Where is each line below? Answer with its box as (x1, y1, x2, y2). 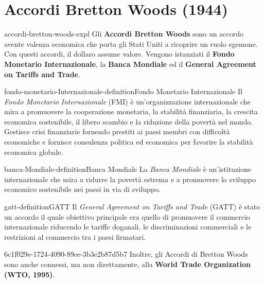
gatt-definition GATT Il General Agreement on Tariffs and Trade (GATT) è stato (4, 201, 260, 212)
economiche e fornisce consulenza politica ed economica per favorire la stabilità (4, 136, 253, 147)
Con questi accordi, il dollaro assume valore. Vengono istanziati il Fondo (4, 48, 235, 59)
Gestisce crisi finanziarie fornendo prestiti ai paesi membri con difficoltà (4, 126, 230, 137)
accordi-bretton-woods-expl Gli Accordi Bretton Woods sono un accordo (4, 28, 243, 39)
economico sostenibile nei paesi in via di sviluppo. (4, 184, 161, 194)
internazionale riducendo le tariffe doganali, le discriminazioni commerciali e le (4, 221, 252, 232)
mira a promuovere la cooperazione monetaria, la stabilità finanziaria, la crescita (4, 106, 258, 117)
